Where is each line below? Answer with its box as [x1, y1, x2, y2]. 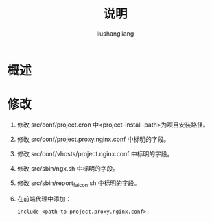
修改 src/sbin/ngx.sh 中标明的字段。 [16, 164, 119, 172]
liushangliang [96, 29, 134, 38]
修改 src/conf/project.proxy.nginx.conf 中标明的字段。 [16, 135, 170, 143]
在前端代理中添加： [16, 195, 72, 203]
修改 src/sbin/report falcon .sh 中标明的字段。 [16, 179, 141, 188]
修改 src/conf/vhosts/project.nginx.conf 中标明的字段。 [16, 149, 174, 158]
